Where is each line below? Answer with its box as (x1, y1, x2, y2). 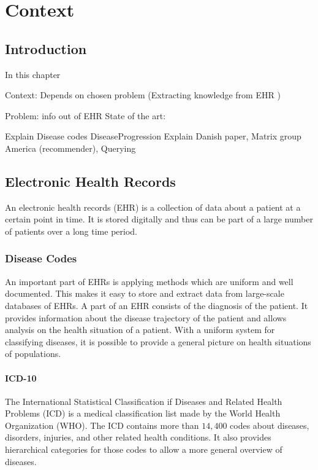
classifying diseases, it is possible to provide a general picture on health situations (5, 335, 311, 348)
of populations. (5, 347, 61, 360)
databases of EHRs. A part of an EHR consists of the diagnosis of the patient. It (5, 299, 308, 311)
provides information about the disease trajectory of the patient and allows (5, 311, 287, 324)
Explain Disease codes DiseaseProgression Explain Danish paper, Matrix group (5, 130, 301, 143)
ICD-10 (5, 371, 37, 384)
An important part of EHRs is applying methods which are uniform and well (5, 275, 293, 288)
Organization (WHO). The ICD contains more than (5, 418, 199, 431)
